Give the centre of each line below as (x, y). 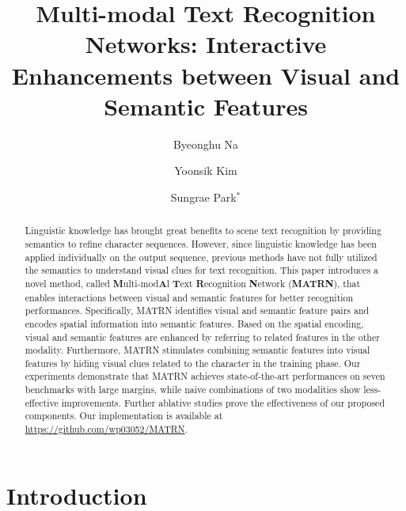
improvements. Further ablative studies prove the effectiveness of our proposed (223, 402)
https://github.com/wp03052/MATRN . (106, 429)
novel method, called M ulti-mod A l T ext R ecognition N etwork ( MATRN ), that (193, 283)
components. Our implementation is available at (124, 416)
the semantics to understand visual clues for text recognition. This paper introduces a (201, 270)
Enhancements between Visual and (206, 75)
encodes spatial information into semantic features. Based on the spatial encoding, (194, 323)
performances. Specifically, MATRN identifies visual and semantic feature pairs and (197, 310)
